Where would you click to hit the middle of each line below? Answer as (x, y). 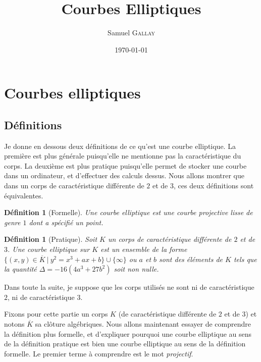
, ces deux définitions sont (214, 186)
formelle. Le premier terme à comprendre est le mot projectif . (99, 353)
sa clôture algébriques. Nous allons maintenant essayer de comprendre (143, 324)
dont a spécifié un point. (66, 222)
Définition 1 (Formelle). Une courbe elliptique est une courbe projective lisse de (128, 212)
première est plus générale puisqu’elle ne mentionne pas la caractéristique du (123, 156)
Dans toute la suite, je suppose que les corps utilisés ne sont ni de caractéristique (129, 287)
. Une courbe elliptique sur (49, 249)
